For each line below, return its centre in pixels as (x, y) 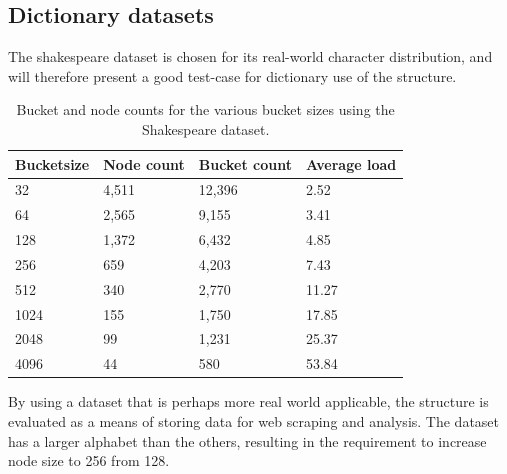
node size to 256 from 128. (89, 460)
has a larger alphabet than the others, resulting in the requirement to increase (247, 440)
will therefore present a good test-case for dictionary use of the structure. (232, 75)
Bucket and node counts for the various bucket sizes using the (205, 109)
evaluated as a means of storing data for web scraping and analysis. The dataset (254, 421)
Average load (351, 163)
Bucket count (245, 163)
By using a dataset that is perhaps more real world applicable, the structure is (248, 401)
